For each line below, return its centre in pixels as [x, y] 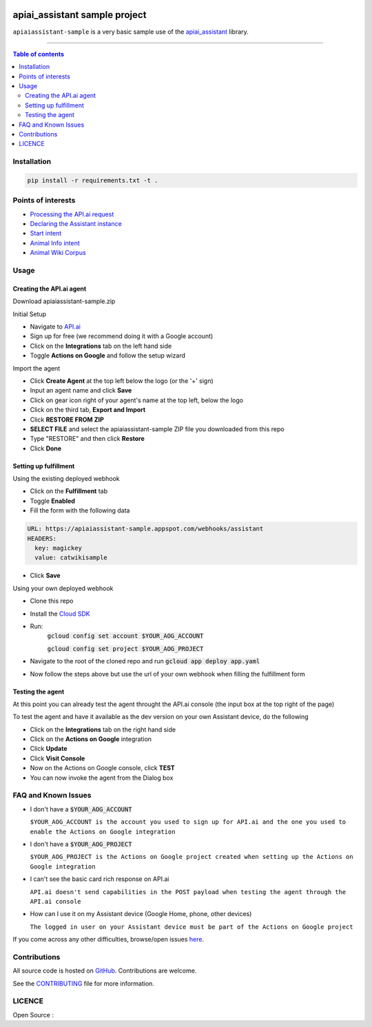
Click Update [49, 749]
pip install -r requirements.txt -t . [93, 180]
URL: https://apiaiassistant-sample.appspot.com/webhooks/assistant [145, 529]
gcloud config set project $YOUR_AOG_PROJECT [125, 649]
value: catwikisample [71, 558]
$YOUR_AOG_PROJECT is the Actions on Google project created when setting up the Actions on [192, 857]
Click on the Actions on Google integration [91, 739]
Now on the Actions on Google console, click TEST [102, 768]
